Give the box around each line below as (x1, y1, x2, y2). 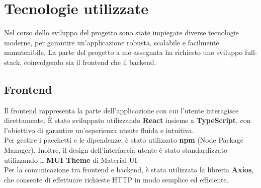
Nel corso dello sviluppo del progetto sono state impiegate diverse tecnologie (4, 27, 239, 38)
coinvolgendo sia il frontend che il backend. (24, 56, 156, 67)
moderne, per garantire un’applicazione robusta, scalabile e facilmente (4, 37, 219, 47)
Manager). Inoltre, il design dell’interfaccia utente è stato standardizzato (4, 145, 228, 155)
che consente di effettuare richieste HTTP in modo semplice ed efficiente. (4, 174, 229, 184)
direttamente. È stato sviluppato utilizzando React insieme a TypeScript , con (4, 115, 251, 126)
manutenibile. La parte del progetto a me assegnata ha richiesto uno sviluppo (4, 47, 243, 57)
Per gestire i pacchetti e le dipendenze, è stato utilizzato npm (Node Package (4, 135, 243, 145)
